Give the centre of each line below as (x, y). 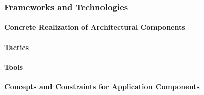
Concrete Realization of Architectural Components (95, 27)
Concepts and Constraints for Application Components (102, 86)
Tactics (17, 47)
